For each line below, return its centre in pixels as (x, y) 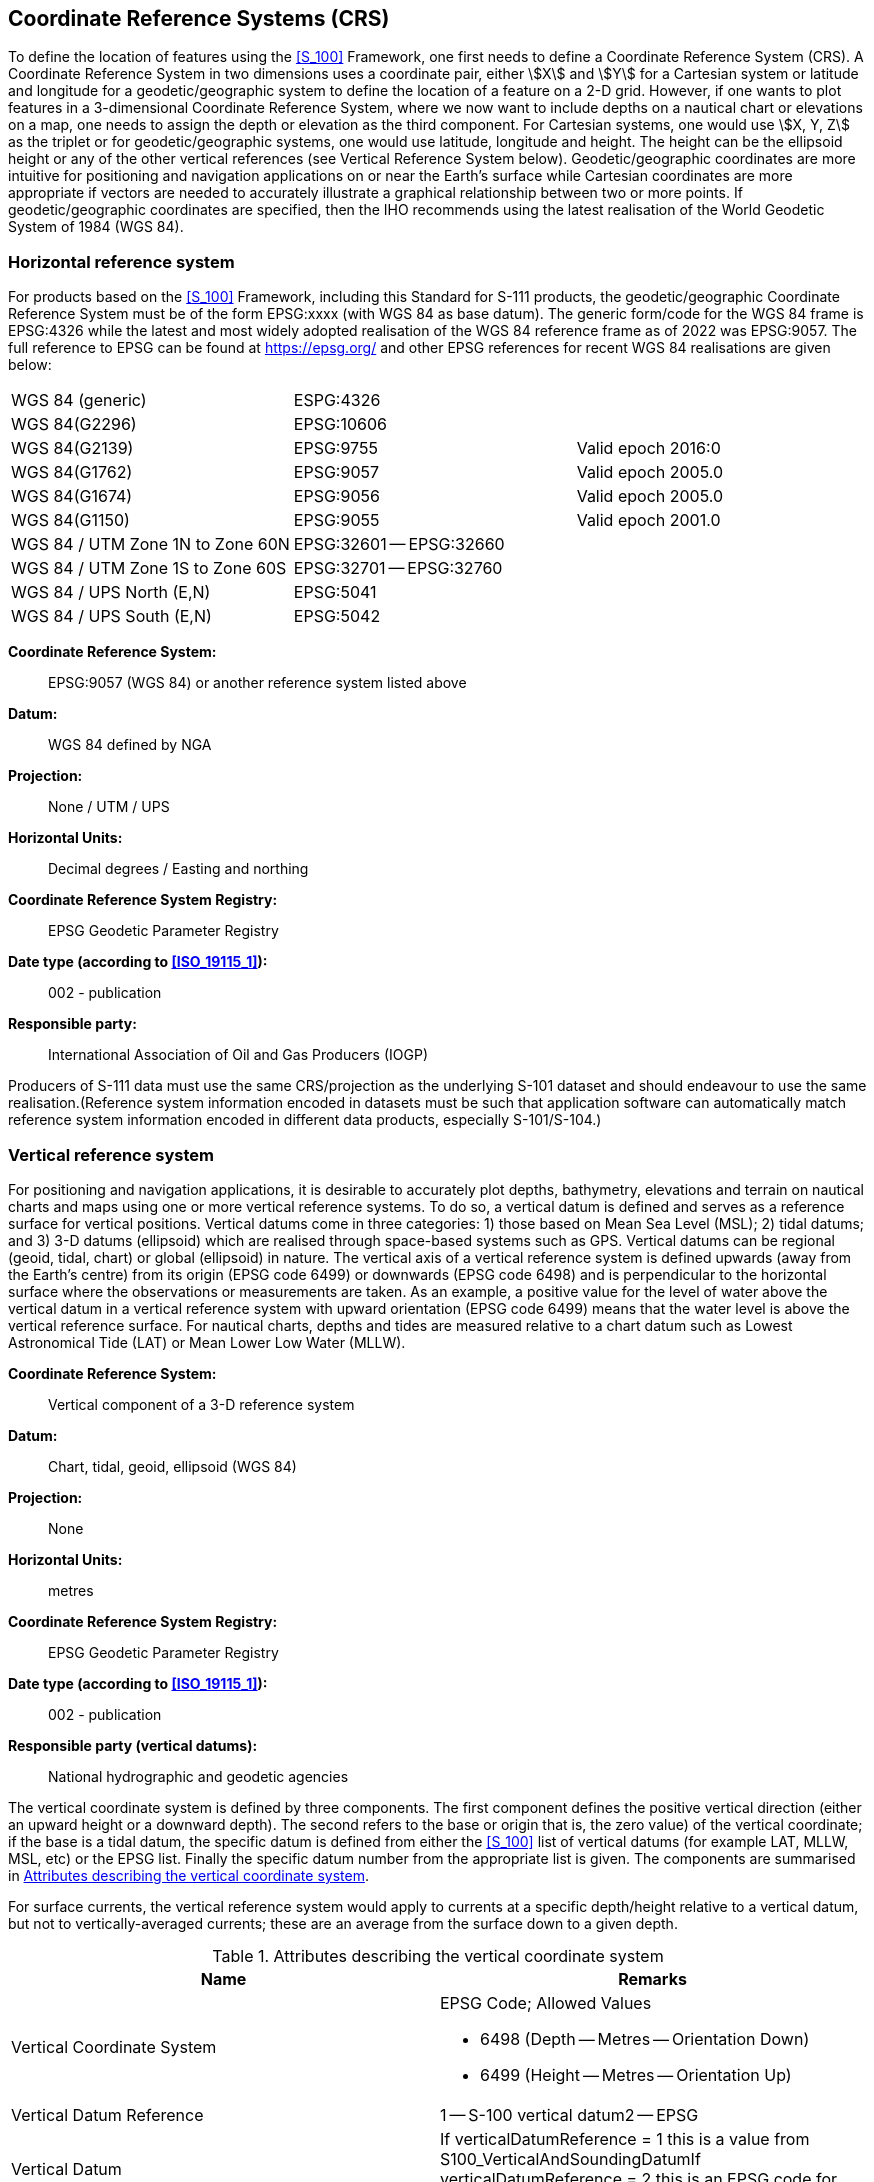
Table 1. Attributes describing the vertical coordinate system (438, 1955)
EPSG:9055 (336, 520)
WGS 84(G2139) (72, 448)
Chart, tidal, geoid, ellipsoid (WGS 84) (172, 1466)
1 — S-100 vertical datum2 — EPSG (569, 2114)
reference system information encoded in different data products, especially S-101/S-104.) (305, 1120)
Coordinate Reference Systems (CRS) (199, 18)
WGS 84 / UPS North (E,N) (111, 592)
